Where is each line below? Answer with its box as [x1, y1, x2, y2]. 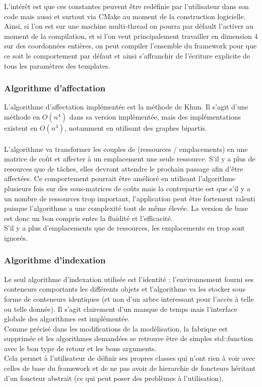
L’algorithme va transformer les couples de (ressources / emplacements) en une [4, 143, 248, 154]
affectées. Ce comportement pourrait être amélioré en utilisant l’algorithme [4, 173, 235, 184]
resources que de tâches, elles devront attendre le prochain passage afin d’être [4, 163, 243, 174]
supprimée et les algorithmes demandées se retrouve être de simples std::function [4, 333, 253, 344]
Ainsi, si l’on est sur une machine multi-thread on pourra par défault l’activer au [4, 21, 253, 31]
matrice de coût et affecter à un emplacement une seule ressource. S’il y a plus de [4, 153, 255, 164]
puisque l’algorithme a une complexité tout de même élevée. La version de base [4, 203, 248, 213]
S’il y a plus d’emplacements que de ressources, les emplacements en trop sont [4, 223, 245, 233]
